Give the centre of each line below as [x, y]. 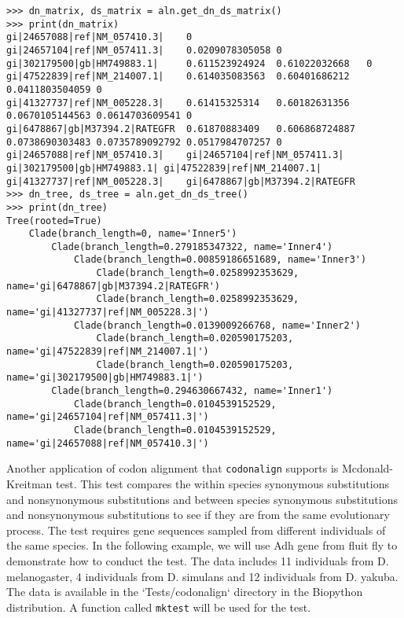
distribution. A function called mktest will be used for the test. [159, 607]
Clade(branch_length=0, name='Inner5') [133, 234]
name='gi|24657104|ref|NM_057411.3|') [108, 417]
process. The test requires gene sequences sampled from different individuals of [196, 530]
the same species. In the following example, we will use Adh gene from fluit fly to [202, 545]
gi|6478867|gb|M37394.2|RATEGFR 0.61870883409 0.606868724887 [181, 129]
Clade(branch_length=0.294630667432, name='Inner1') [192, 391]
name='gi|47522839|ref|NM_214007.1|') [108, 352]
